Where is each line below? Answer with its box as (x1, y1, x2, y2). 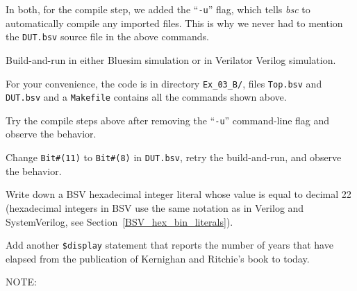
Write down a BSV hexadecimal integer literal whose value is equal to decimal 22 (6, 187, 351, 201)
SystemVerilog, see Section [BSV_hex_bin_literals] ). (6, 214, 233, 228)
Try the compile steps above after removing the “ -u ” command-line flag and (6, 113, 330, 127)
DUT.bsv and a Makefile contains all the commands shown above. (6, 90, 287, 104)
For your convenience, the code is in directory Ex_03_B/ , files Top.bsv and (6, 76, 322, 90)
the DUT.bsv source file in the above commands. (6, 29, 209, 44)
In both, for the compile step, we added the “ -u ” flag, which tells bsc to (6, 2, 310, 16)
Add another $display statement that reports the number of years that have (6, 238, 333, 252)
